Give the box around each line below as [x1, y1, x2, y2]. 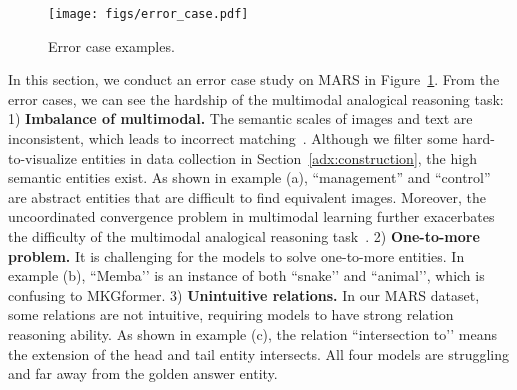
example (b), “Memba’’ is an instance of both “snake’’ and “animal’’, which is [8, 265, 485, 286]
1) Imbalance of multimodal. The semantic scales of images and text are [8, 108, 473, 129]
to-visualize [8, 147, 77, 168]
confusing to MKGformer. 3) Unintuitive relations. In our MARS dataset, [8, 284, 480, 305]
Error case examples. [48, 35, 175, 56]
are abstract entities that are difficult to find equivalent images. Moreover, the [8, 186, 486, 207]
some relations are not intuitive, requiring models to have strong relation [8, 304, 454, 325]
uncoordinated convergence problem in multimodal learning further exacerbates [8, 206, 495, 227]
